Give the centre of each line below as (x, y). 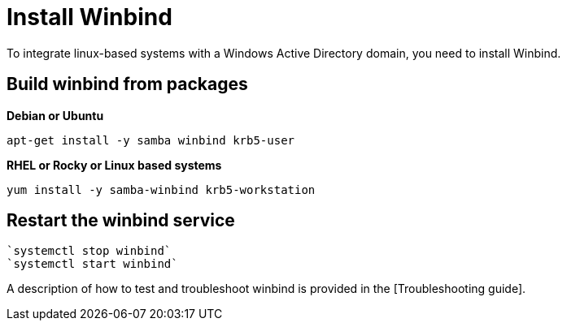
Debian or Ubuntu (55, 115)
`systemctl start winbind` (92, 264)
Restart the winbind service (121, 221)
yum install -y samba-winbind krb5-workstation (161, 189)
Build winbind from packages (127, 84)
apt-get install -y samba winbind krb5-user (151, 140)
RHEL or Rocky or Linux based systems (114, 165)
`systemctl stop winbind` (89, 251)
